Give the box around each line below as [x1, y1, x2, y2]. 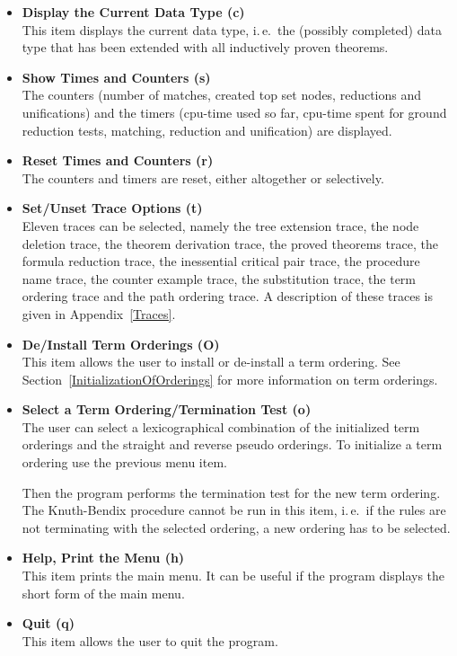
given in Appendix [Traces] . [22, 304, 176, 323]
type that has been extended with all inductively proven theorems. [22, 38, 389, 57]
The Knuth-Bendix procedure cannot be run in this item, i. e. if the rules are [22, 501, 446, 519]
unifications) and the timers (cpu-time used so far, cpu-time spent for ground [22, 102, 447, 121]
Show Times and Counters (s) [22, 67, 211, 86]
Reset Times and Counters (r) [22, 151, 214, 170]
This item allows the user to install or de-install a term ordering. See [22, 352, 400, 371]
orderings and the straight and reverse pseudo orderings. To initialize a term [22, 435, 443, 454]
